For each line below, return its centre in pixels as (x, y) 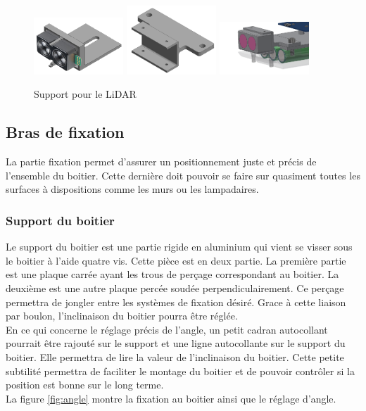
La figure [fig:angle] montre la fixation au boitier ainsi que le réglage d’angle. (171, 398)
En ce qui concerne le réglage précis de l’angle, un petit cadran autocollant (167, 329)
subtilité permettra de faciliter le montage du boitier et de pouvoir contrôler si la (180, 371)
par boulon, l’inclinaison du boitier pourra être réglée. (122, 316)
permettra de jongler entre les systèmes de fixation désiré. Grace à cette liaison (176, 302)
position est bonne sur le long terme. (85, 385)
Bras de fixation (65, 132)
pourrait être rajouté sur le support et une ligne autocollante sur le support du (176, 343)
